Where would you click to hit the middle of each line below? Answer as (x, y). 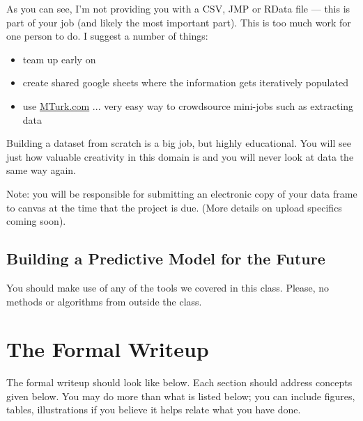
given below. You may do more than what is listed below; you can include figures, (181, 396)
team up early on (59, 59)
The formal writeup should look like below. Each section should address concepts (179, 382)
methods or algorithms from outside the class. (104, 301)
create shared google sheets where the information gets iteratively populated (185, 82)
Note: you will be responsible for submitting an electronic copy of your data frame (182, 193)
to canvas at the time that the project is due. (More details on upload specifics (174, 207)
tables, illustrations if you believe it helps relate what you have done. (154, 410)
